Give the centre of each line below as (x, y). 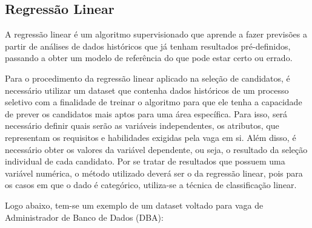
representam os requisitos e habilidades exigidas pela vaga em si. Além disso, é (151, 137)
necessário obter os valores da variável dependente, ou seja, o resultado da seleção (156, 149)
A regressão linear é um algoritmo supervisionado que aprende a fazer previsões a (156, 34)
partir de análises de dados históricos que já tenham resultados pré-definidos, (148, 46)
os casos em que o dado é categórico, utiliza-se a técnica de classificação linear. (151, 185)
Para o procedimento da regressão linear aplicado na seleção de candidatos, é (148, 78)
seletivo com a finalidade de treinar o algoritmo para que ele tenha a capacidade (154, 102)
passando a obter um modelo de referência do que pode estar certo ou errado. (149, 58)
